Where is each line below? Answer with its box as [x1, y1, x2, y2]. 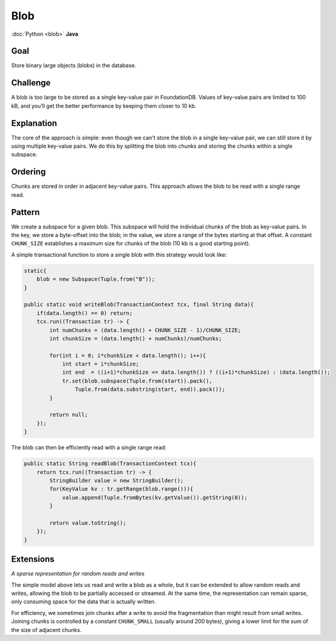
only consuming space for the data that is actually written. [11, 598, 156, 605]
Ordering [11, 167, 46, 177]
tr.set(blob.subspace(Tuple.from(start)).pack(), [62, 377, 212, 384]
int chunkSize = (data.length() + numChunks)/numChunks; [49, 335, 222, 342]
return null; [49, 411, 88, 418]
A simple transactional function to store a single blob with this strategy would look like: [11, 251, 227, 258]
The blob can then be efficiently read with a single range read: [11, 444, 166, 451]
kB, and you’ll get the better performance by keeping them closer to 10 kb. [11, 102, 197, 109]
